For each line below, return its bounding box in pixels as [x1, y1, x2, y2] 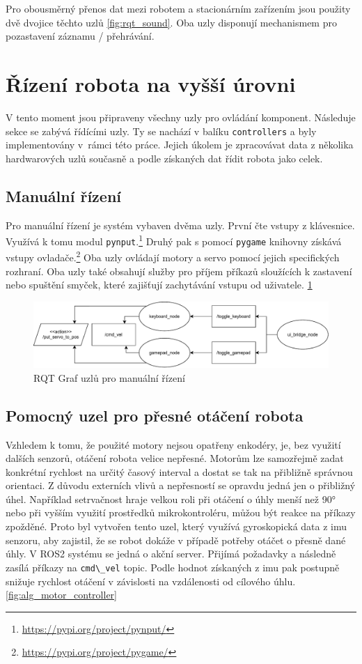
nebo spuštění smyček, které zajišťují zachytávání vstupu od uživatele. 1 [6, 277, 313, 292]
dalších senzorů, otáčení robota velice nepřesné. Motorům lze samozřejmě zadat [6, 451, 344, 465]
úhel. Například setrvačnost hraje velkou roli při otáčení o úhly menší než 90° [6, 491, 336, 506]
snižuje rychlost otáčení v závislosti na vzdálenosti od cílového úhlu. [6, 573, 296, 588]
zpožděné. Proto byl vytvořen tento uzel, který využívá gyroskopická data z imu [6, 519, 347, 534]
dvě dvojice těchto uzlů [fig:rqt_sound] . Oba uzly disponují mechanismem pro [6, 15, 337, 29]
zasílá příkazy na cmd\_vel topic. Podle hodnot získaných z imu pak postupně [6, 559, 340, 574]
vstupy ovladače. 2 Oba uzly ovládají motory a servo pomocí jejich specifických [6, 248, 340, 265]
